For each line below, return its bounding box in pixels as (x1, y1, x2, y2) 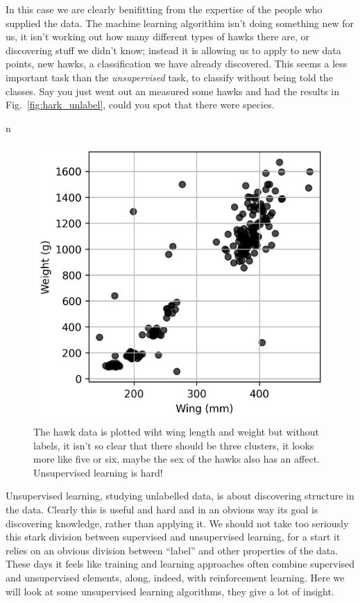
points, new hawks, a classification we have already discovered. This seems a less (6, 56, 348, 71)
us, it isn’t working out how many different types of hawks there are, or (6, 29, 309, 44)
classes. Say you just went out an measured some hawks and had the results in (6, 83, 339, 98)
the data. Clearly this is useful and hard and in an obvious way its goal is (6, 502, 318, 517)
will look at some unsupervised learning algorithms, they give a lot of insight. (6, 584, 334, 598)
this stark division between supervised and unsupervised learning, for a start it (6, 529, 341, 544)
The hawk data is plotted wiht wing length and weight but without (33, 424, 319, 439)
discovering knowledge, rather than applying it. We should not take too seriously (6, 515, 349, 530)
